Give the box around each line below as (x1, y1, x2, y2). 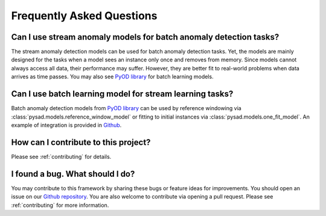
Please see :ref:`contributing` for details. (11, 153, 112, 160)
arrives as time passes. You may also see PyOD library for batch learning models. (11, 73, 214, 81)
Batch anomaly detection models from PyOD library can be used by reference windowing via (11, 105, 241, 112)
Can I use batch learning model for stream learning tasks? (11, 89, 234, 99)
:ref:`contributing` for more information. (11, 202, 109, 209)
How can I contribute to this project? (11, 137, 151, 147)
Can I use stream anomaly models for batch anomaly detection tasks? (11, 32, 280, 42)
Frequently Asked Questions (11, 9, 158, 22)
